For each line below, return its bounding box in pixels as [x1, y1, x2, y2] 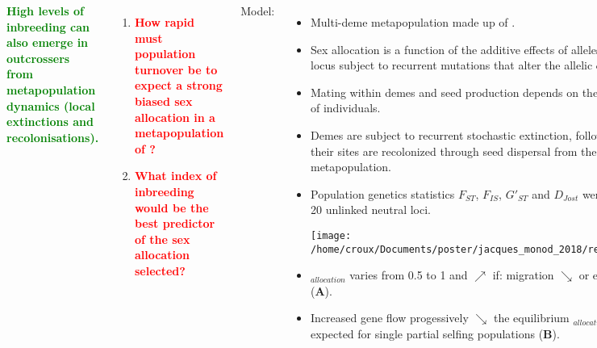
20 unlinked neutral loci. [310, 201, 431, 218]
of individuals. [310, 99, 381, 116]
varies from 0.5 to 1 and [349, 266, 468, 283]
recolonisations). [6, 128, 99, 145]
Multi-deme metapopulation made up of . [310, 14, 516, 30]
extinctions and [6, 113, 94, 130]
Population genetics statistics [310, 185, 455, 202]
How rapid [134, 14, 194, 30]
